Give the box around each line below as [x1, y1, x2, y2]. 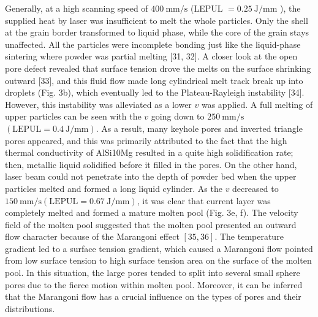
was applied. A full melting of [201, 97, 313, 110]
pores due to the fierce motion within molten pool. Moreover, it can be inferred [5, 278, 303, 291]
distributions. [5, 302, 55, 315]
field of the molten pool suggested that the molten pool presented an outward [5, 218, 297, 231]
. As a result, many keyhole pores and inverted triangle [96, 121, 303, 134]
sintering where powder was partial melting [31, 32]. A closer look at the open [5, 50, 298, 63]
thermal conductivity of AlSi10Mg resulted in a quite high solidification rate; [5, 146, 293, 159]
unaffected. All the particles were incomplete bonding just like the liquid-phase [5, 37, 301, 50]
